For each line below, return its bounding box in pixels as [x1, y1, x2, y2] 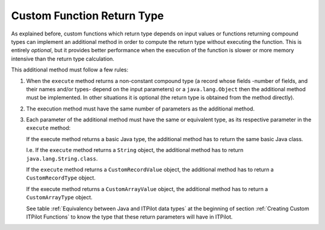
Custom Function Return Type [11, 9, 164, 22]
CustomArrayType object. [26, 194, 93, 201]
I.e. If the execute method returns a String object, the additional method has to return [26, 147, 244, 154]
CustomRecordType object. [26, 174, 96, 181]
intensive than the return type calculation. [11, 55, 114, 62]
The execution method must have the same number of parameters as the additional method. [26, 105, 255, 112]
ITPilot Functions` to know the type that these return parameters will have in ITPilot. [26, 213, 233, 220]
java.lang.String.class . [26, 155, 98, 162]
